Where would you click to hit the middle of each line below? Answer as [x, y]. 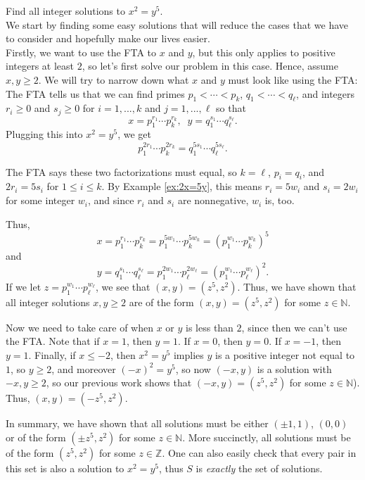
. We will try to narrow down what [114, 79]
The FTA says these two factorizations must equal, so [121, 171]
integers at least [40, 66]
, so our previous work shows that [119, 383]
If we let [24, 286]
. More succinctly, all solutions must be [267, 437]
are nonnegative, [213, 200]
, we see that [123, 286]
